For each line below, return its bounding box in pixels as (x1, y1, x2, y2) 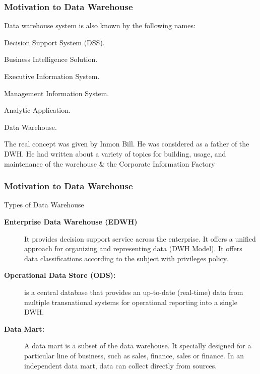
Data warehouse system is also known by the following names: (4, 20, 196, 31)
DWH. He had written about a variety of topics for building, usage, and (4, 148, 226, 159)
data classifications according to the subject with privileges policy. (24, 253, 228, 263)
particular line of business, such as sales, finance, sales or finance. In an (24, 350, 244, 360)
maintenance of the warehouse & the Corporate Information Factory (4, 158, 215, 169)
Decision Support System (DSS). (4, 37, 105, 47)
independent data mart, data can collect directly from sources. (24, 360, 217, 370)
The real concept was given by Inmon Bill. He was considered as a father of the (4, 138, 249, 149)
